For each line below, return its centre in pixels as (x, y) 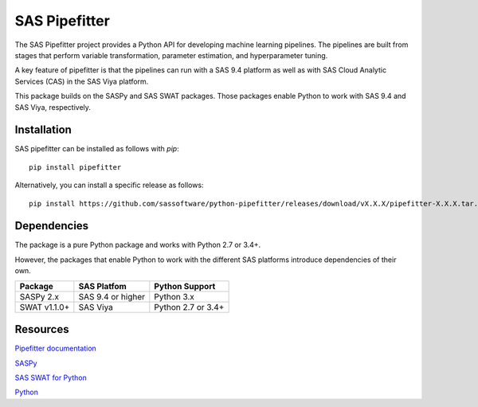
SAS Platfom (102, 286)
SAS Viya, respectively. (53, 107)
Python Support (185, 286)
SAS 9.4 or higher (112, 296)
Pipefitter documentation (56, 348)
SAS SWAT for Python (51, 378)
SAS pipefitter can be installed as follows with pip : (97, 149)
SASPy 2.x (39, 296)
